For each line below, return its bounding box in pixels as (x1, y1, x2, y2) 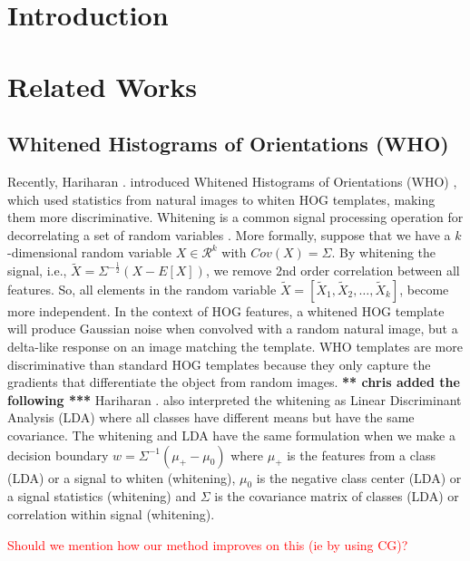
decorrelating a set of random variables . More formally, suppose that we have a (7, 225, 451, 244)
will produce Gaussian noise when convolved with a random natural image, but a (7, 319, 458, 338)
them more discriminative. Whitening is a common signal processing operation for (7, 208, 464, 227)
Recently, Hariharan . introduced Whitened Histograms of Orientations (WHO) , (7, 171, 457, 190)
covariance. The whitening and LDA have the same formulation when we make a (7, 426, 455, 445)
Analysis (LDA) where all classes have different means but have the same (7, 408, 415, 427)
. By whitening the (331, 243, 436, 262)
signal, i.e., (7, 261, 67, 280)
